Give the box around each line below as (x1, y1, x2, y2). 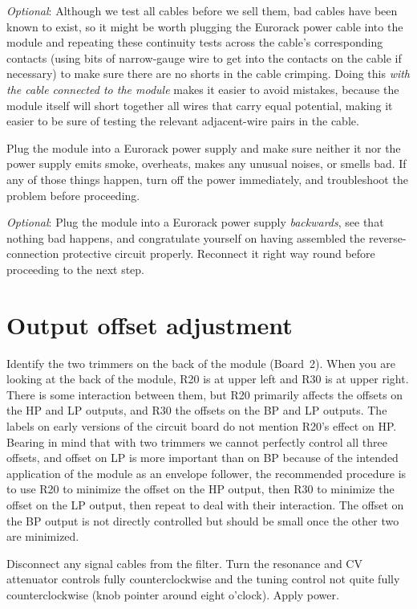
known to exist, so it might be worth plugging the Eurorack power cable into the (6, 18, 403, 35)
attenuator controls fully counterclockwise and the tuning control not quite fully (6, 570, 400, 587)
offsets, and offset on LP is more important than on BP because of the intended (6, 449, 399, 466)
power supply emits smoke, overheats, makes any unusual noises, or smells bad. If (6, 155, 407, 172)
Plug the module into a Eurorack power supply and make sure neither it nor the (6, 139, 401, 156)
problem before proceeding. (6, 186, 140, 203)
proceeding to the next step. (6, 260, 145, 277)
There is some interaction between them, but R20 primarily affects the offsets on (6, 386, 403, 403)
